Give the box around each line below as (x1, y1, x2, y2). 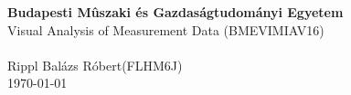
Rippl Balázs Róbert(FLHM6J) (7, 55, 183, 74)
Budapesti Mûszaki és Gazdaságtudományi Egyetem (7, 3, 344, 21)
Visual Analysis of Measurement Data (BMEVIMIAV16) (7, 20, 324, 39)
